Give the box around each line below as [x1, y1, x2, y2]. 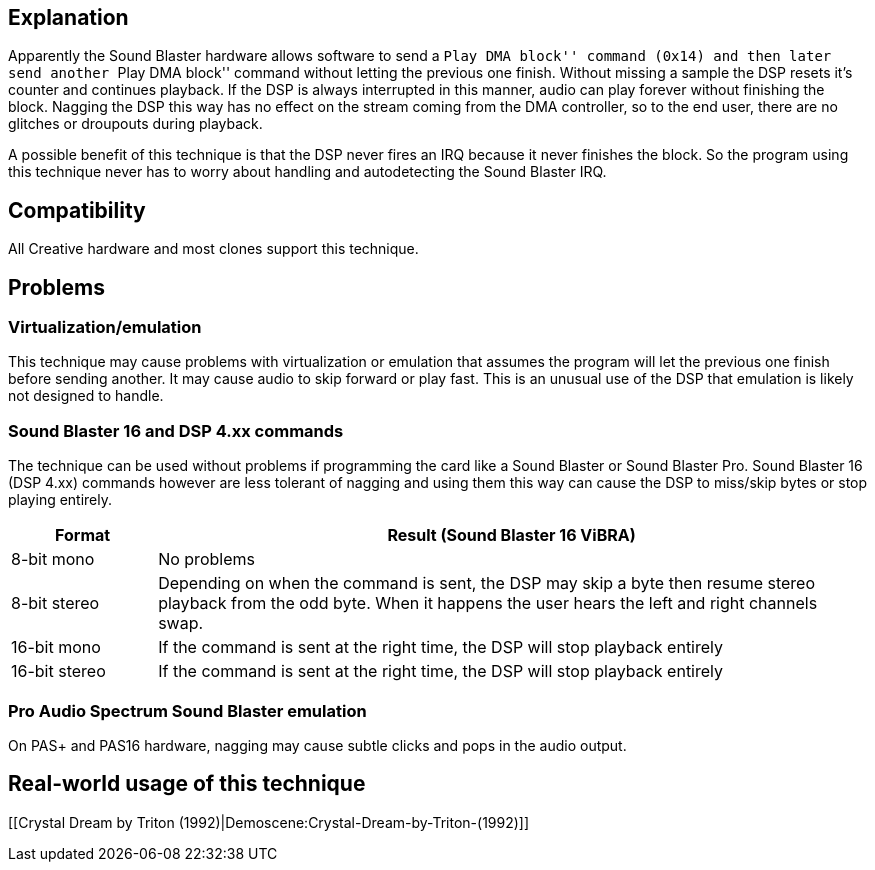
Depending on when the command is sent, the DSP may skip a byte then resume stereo [158, 573, 816, 594]
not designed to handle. [8, 387, 164, 405]
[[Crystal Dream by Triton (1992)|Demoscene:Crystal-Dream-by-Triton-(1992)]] [8, 813, 530, 831]
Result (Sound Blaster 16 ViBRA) [387, 525, 636, 546]
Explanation [8, 5, 129, 30]
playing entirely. [8, 491, 113, 509]
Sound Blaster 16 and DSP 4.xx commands [8, 420, 344, 441]
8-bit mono [11, 549, 95, 570]
